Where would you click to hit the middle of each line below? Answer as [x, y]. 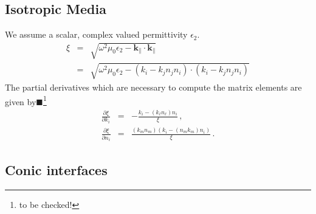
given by [21, 101]
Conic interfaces [56, 169]
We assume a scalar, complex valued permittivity [96, 34]
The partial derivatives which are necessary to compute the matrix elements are [153, 87]
